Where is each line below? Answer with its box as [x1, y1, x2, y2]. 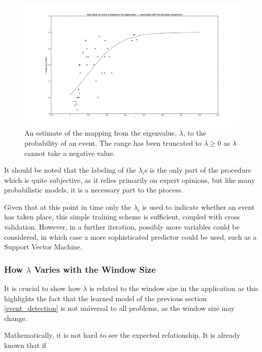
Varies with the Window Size [34, 263, 156, 275]
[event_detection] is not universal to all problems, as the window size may [4, 303, 235, 313]
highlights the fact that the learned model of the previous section [4, 293, 207, 303]
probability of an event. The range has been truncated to [24, 137, 202, 148]
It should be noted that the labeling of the [4, 165, 136, 175]
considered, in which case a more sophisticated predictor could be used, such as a [4, 231, 257, 242]
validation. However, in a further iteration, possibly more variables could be [4, 221, 240, 232]
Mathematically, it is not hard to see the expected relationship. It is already [4, 330, 241, 340]
